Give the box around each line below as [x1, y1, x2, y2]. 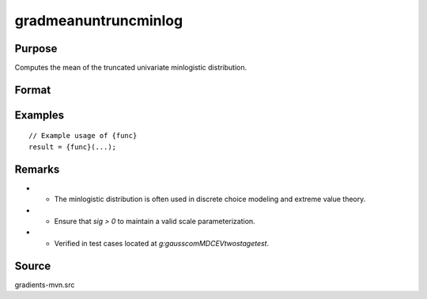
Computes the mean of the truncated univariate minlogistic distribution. [14, 63, 248, 73]
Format [14, 83, 51, 96]
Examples [14, 108, 65, 121]
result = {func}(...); [28, 142, 117, 151]
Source [14, 259, 51, 272]
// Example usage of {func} [28, 131, 138, 140]
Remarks [14, 163, 60, 176]
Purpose [14, 42, 58, 55]
